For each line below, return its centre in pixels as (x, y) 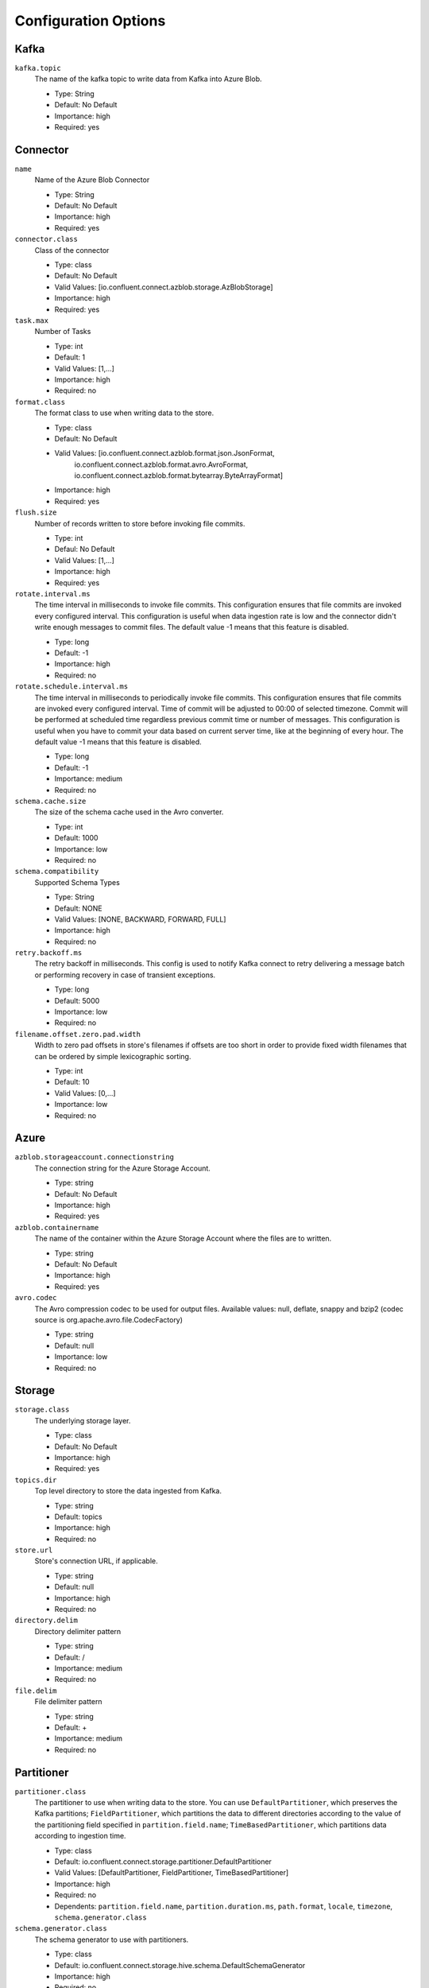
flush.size (36, 513)
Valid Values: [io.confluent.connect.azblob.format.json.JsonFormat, (165, 453)
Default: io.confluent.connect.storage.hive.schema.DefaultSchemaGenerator (180, 1965)
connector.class (46, 239)
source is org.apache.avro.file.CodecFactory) (108, 1319)
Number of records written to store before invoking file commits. (140, 523)
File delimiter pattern (68, 1702)
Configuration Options (90, 21)
